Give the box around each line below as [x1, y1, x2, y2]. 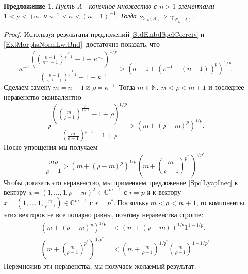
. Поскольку [113, 197, 149, 207]
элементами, [178, 1, 216, 11]
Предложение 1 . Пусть [4, 1, 75, 11]
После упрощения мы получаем [4, 142, 98, 152]
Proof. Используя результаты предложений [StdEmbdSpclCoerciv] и [4, 29, 205, 39]
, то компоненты [196, 197, 244, 207]
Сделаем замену [4, 82, 51, 92]
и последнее [208, 82, 244, 92]
